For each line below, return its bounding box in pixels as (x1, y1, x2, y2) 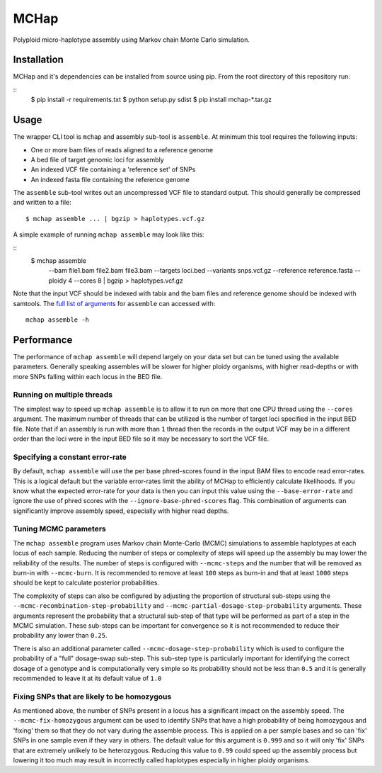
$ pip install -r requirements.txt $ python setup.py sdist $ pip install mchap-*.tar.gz (30, 96, 272, 104)
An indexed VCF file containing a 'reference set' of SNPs (30, 165, 196, 174)
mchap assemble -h (25, 316, 90, 324)
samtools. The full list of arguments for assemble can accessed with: (13, 299, 216, 307)
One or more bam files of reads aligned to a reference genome (30, 145, 214, 154)
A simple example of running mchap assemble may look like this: (13, 230, 204, 239)
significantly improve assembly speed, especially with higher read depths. (13, 507, 229, 515)
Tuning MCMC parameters (13, 524, 106, 534)
